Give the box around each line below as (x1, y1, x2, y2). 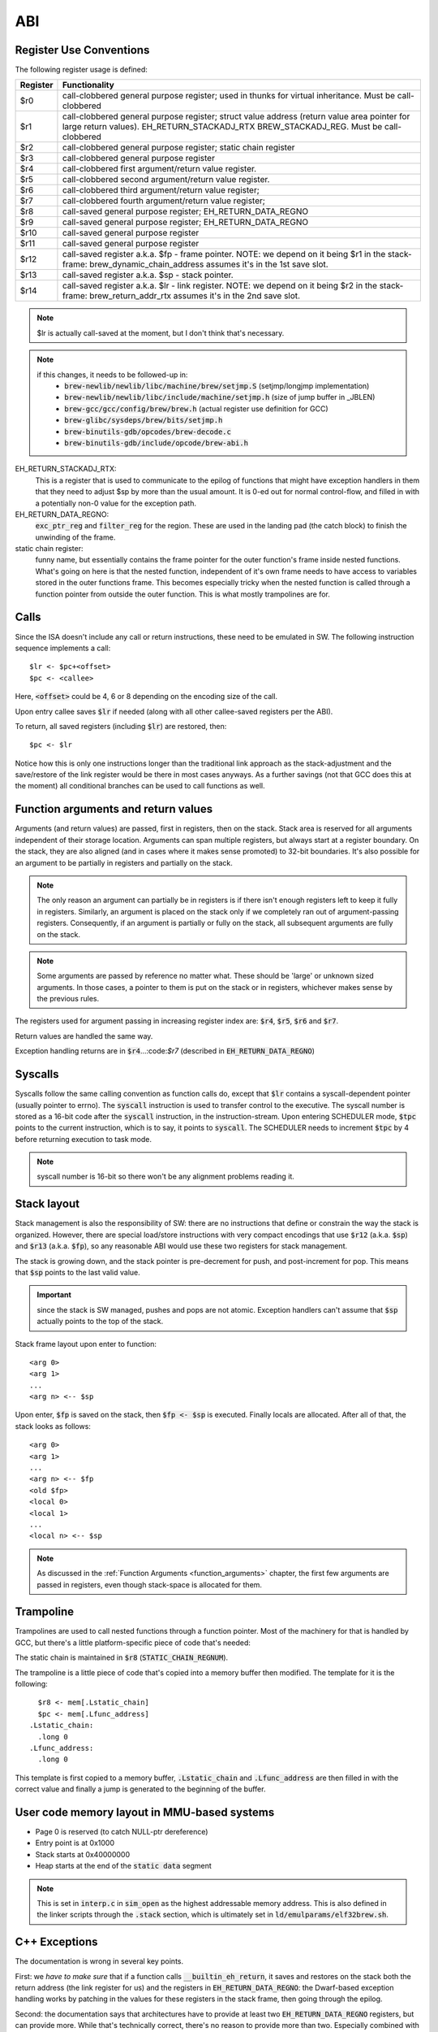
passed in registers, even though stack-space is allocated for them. (36, 1579, 263, 1589)
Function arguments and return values (15, 802, 213, 816)
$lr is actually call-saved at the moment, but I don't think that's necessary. (36, 328, 285, 337)
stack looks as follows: (15, 1421, 91, 1431)
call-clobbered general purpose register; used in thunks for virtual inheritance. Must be (62, 90, 396, 102)
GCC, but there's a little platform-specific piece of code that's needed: (15, 1638, 251, 1648)
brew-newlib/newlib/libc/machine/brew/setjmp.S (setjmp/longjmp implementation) (64, 381, 370, 391)
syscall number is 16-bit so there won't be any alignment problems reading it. (36, 1171, 295, 1182)
